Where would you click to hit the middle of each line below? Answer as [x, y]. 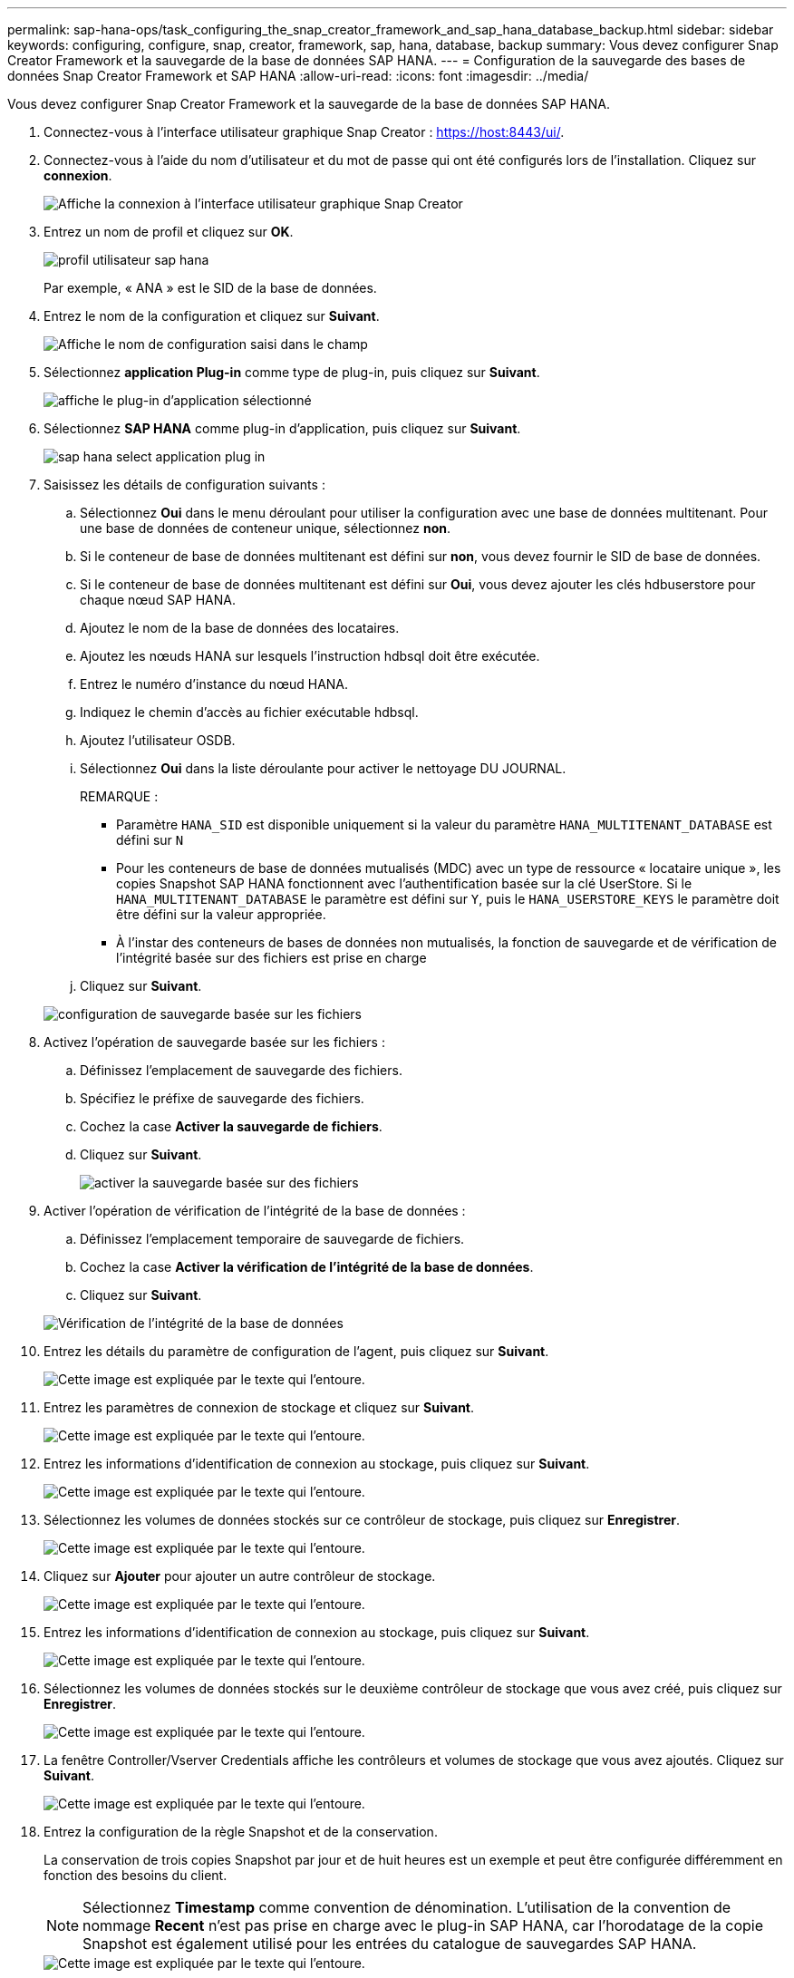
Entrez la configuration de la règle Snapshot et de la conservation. [241, 1832]
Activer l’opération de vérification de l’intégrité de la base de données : [255, 1211]
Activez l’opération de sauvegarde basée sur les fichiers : [214, 1042]
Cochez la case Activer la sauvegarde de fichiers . [231, 1126]
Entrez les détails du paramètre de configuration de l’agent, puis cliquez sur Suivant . [296, 1351]
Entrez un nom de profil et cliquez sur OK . [169, 232]
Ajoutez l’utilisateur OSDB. [158, 740]
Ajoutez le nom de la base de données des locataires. [240, 628]
